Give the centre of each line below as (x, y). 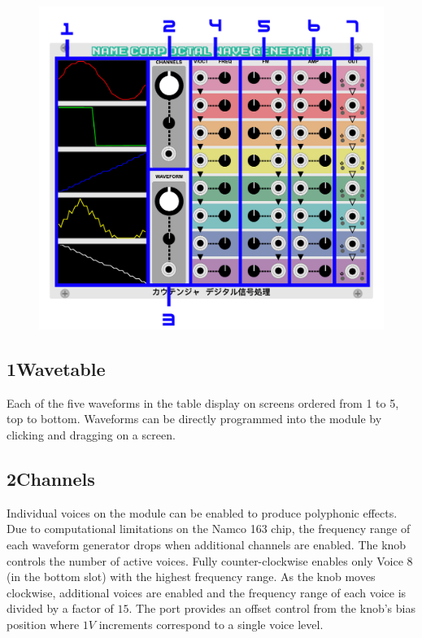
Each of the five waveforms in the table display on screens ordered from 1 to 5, (203, 402)
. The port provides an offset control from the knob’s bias (272, 608)
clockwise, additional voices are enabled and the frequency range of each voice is (207, 592)
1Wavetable (56, 369)
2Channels (51, 479)
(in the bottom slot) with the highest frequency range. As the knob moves (191, 577)
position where (43, 625)
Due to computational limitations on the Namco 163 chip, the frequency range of (209, 529)
